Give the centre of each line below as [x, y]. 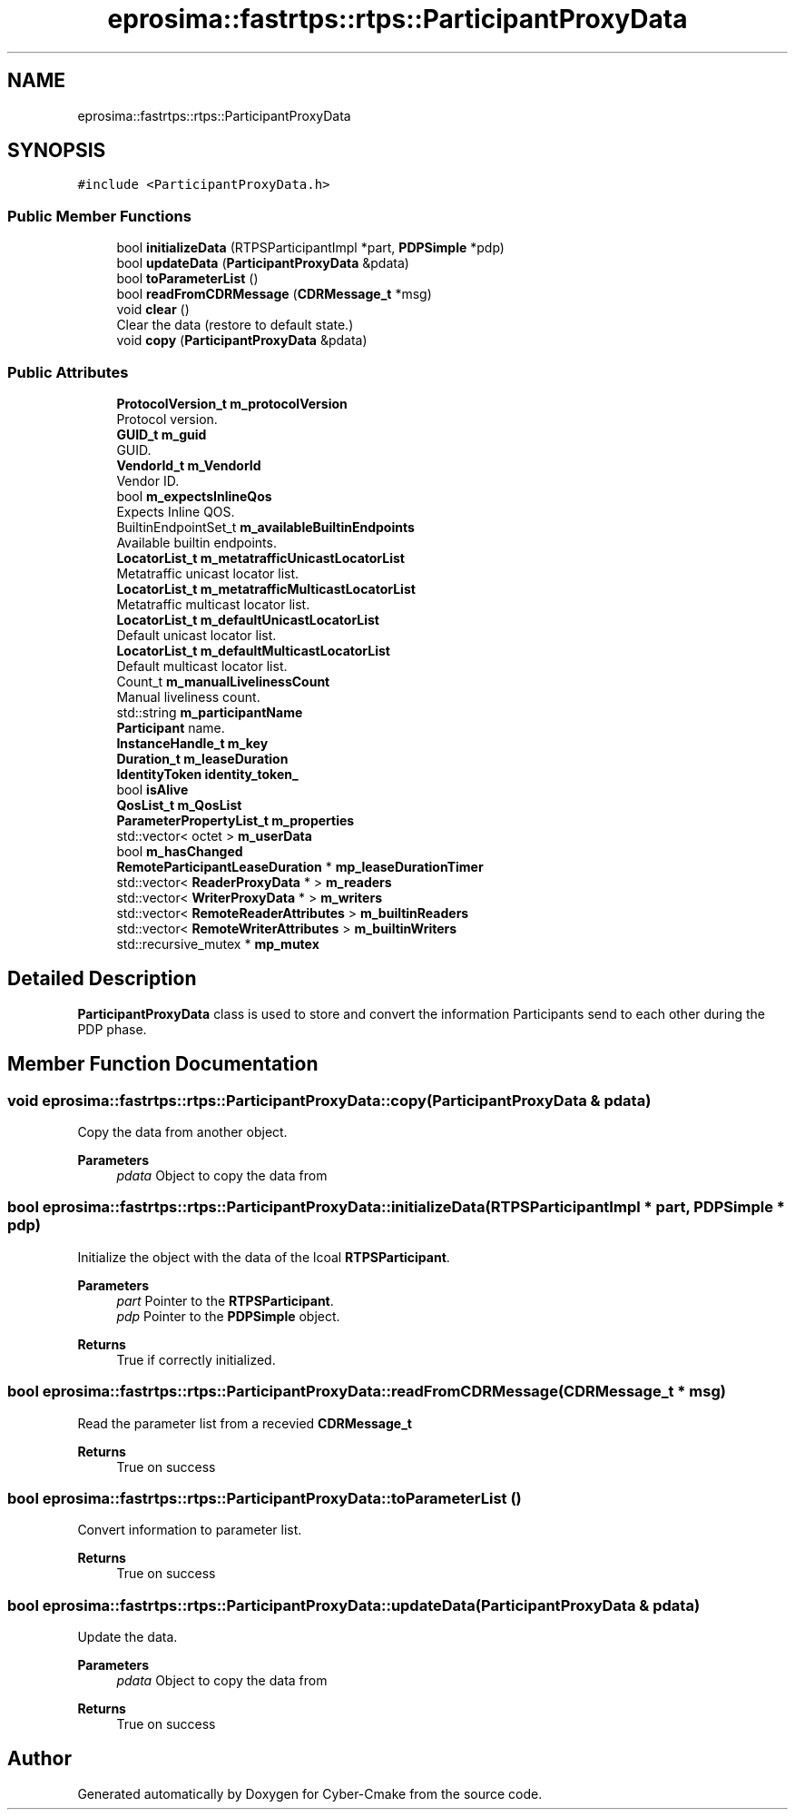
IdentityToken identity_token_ [207, 774]
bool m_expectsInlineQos [194, 496]
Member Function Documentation [163, 1064]
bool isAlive [152, 789]
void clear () [153, 310]
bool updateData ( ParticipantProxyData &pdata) [263, 263]
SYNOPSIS [57, 151]
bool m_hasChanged [180, 851]
